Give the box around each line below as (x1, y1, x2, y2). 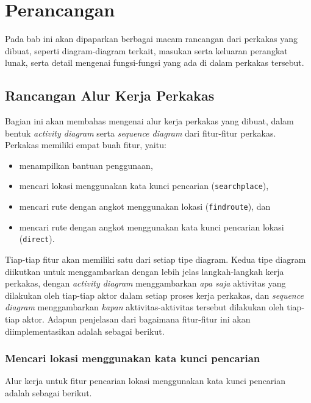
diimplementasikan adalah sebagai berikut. (5, 324, 165, 337)
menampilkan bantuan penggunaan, (19, 159, 153, 171)
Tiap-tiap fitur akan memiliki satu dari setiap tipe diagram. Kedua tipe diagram (5, 253, 306, 266)
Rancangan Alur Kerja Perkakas (5, 86, 215, 105)
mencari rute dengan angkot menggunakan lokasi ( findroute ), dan (19, 200, 271, 213)
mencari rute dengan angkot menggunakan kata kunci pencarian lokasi (19, 220, 284, 233)
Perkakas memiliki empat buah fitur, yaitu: (5, 138, 166, 151)
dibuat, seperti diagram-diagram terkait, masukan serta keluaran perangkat (5, 44, 288, 57)
